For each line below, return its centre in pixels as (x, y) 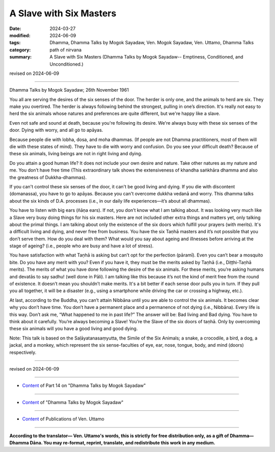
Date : (15, 29)
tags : (15, 43)
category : (20, 50)
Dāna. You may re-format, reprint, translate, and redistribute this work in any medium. (123, 442)
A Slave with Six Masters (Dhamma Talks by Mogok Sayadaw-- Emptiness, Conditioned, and (147, 57)
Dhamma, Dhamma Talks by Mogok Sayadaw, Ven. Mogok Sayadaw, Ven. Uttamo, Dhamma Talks (152, 43)
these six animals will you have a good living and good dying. (74, 329)
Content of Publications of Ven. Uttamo (63, 419)
